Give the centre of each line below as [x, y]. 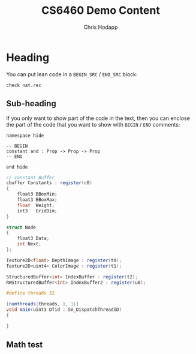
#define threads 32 [31, 293]
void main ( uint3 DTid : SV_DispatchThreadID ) [64, 310]
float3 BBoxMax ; [37, 200]
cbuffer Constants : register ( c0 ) [49, 183]
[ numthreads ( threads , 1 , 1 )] [43, 304]
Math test [25, 345]
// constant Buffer [31, 178]
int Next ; [29, 244]
